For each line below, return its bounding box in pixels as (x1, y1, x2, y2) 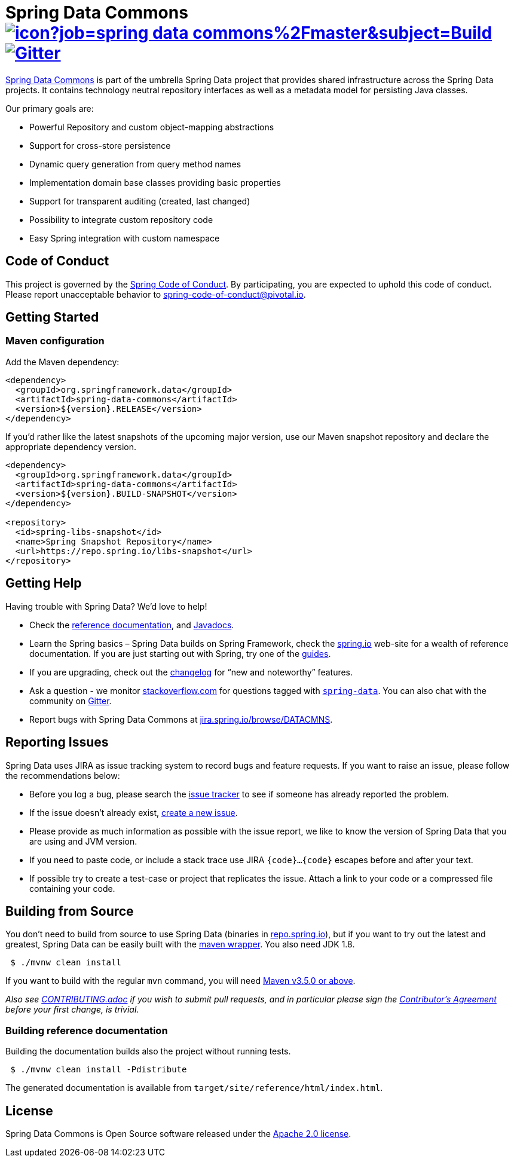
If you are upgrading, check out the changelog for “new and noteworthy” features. (29, 666, 353, 677)
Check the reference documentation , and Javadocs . (29, 619, 234, 630)
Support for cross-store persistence (29, 140, 171, 151)
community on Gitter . (29, 695, 112, 706)
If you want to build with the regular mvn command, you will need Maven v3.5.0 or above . (5, 976, 356, 986)
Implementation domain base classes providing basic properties (29, 177, 281, 188)
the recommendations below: (5, 770, 120, 781)
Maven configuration (5, 335, 105, 347)
